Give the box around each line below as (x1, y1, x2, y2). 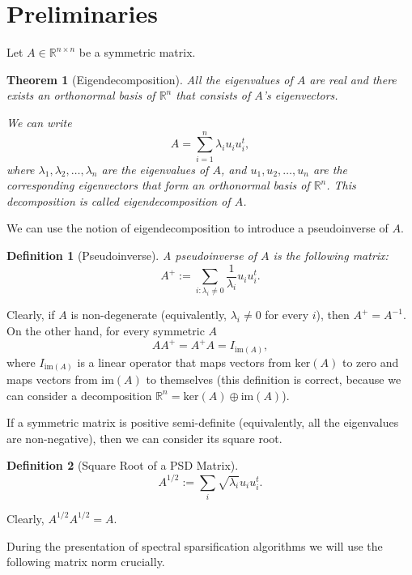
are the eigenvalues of (101, 160, 209, 177)
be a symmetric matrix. (79, 44, 196, 61)
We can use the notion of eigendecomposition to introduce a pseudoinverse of (6, 219, 389, 236)
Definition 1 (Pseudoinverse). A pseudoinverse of (6, 247, 257, 263)
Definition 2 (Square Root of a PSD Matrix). (6, 457, 239, 474)
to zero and (342, 353, 399, 370)
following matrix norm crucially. (6, 553, 165, 570)
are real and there (309, 70, 397, 87)
